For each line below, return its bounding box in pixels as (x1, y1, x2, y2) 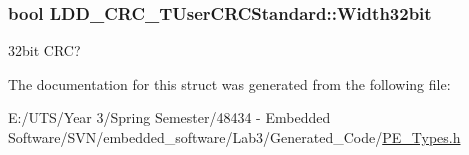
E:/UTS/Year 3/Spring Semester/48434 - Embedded (8, 107, 331, 128)
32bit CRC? (8, 40, 81, 61)
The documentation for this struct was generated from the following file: (8, 73, 451, 94)
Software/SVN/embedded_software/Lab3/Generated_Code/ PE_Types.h (8, 127, 461, 147)
